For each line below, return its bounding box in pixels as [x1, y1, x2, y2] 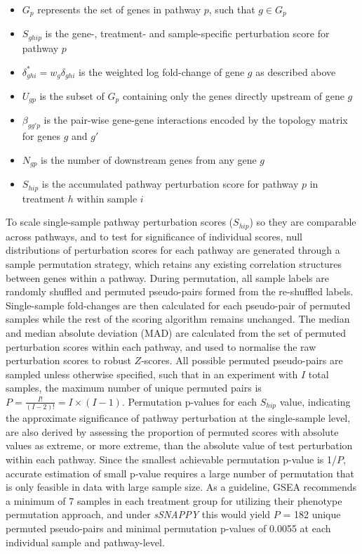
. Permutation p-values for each [121, 394, 257, 408]
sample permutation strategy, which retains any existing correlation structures [6, 256, 342, 271]
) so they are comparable [249, 214, 356, 229]
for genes [22, 129, 60, 143]
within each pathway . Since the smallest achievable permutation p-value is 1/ [6, 451, 337, 466]
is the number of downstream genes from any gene [41, 152, 257, 167]
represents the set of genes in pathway [37, 2, 201, 16]
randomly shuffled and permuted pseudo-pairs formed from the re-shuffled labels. [6, 284, 354, 299]
